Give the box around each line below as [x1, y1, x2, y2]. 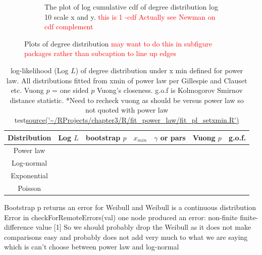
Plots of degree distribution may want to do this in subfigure [24, 38, 213, 48]
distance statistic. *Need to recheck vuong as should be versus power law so [10, 94, 244, 105]
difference [4, 222, 33, 232]
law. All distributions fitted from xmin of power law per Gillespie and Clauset [6, 75, 247, 85]
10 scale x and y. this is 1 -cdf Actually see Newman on [44, 11, 216, 22]
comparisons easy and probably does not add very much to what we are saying [4, 231, 248, 242]
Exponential [11, 170, 48, 181]
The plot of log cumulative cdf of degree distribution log [44, 2, 218, 12]
